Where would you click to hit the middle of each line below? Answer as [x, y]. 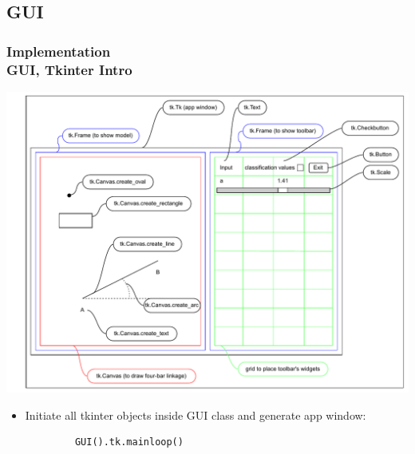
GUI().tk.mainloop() [129, 442]
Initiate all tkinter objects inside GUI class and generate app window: [196, 415]
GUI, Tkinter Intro [69, 69]
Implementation [59, 51]
